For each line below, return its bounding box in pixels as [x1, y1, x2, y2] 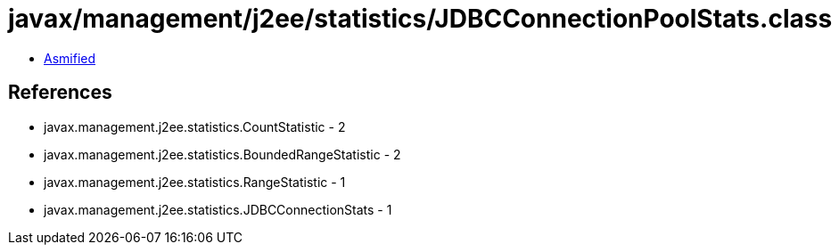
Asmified [44, 50, 96, 66]
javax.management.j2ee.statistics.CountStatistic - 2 [44, 118, 346, 134]
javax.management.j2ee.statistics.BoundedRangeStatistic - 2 [44, 146, 401, 162]
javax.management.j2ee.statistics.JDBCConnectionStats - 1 [44, 201, 392, 217]
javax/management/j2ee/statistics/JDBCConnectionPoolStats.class [8, 4, 833, 34]
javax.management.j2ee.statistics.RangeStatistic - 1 [44, 174, 346, 190]
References [8, 81, 112, 104]
